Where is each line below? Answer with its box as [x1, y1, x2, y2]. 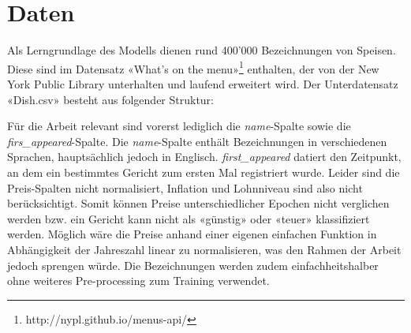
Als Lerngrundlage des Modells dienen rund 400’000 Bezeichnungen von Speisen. [7, 42, 396, 58]
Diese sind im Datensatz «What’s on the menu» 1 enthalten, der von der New [7, 58, 379, 77]
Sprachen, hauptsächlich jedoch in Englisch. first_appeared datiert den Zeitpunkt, [7, 148, 402, 165]
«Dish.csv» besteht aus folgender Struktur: [7, 91, 214, 107]
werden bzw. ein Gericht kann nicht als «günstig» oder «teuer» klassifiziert [7, 210, 370, 226]
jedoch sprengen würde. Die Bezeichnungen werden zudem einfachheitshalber [7, 256, 379, 273]
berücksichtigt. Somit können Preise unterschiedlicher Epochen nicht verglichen [7, 195, 390, 211]
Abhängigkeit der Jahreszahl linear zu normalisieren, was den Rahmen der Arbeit [7, 241, 402, 257]
